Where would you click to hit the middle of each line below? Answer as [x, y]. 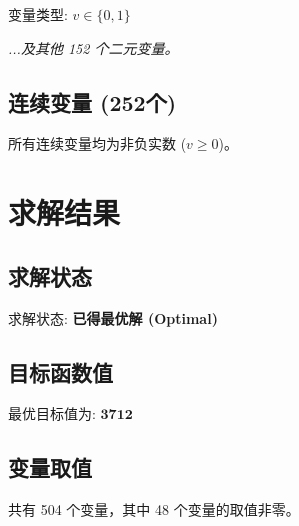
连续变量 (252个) [92, 101]
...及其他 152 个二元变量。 [93, 47]
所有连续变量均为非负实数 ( [97, 143]
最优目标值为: [52, 413]
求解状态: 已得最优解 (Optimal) [113, 317]
